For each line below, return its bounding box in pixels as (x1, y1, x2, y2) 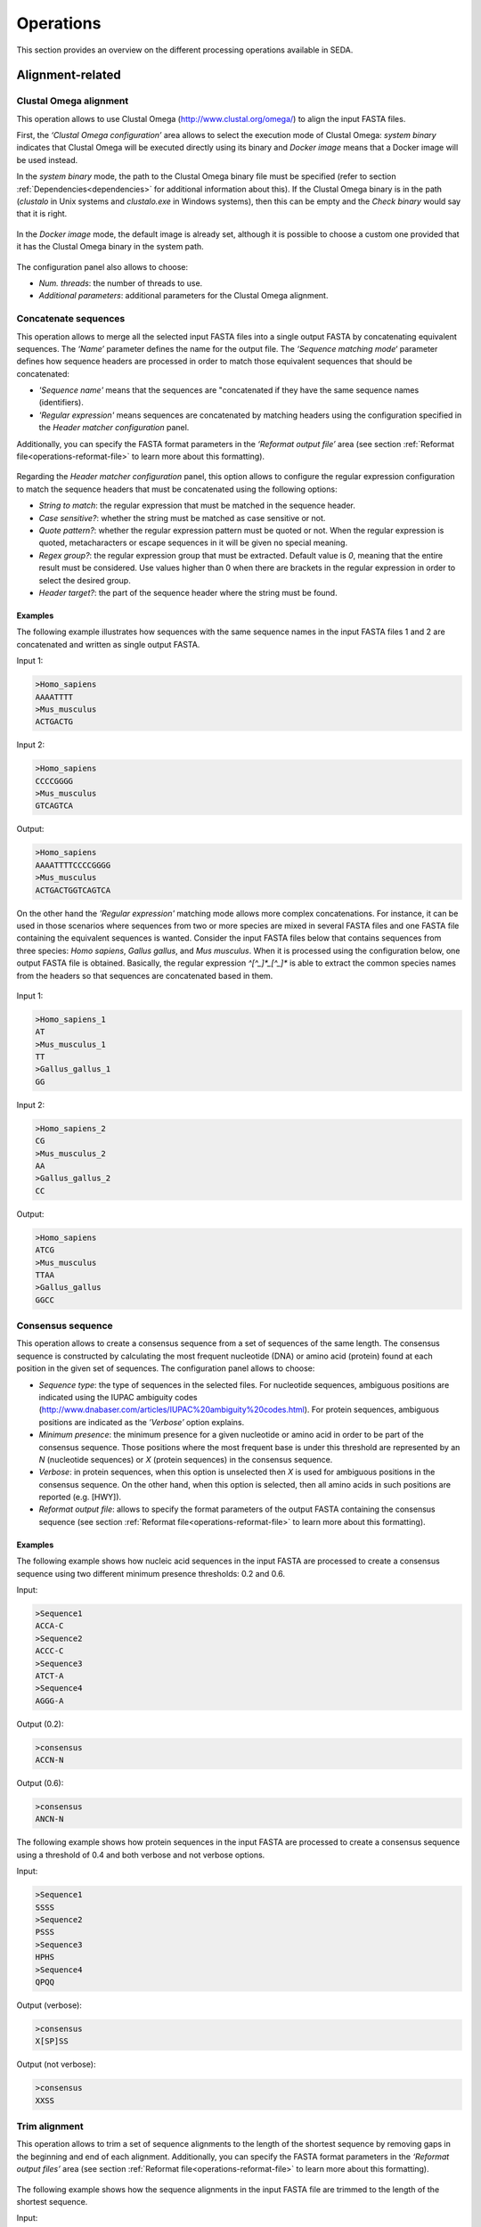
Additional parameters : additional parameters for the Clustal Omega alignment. (38, 290, 329, 301)
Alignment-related (16, 68, 121, 83)
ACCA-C (35, 1621, 64, 1631)
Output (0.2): (16, 1718, 64, 1729)
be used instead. (16, 154, 78, 165)
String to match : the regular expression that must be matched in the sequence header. (38, 500, 356, 511)
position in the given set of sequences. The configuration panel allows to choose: (16, 1363, 315, 1374)
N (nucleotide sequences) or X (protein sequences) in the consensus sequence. (38, 1454, 333, 1464)
